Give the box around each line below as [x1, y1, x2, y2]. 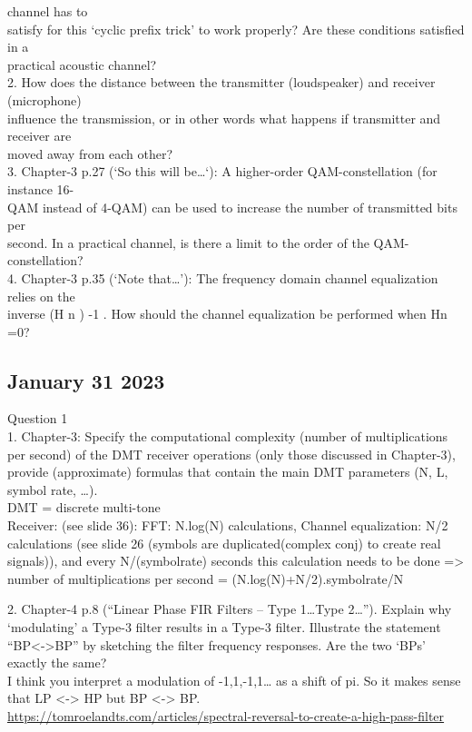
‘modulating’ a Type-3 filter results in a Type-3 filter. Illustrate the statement [7, 618, 441, 637]
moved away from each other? [7, 143, 173, 163]
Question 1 [7, 409, 68, 428]
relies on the [7, 286, 75, 305]
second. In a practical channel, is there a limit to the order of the [7, 232, 369, 252]
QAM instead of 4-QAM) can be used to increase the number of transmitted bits [7, 197, 457, 216]
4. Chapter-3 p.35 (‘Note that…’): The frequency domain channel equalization [7, 268, 438, 287]
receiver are [7, 126, 72, 145]
